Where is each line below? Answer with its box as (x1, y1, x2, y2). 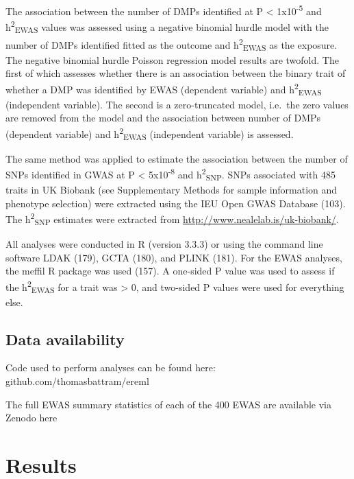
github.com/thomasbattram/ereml (5, 374, 149, 388)
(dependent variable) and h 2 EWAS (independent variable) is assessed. (5, 124, 294, 143)
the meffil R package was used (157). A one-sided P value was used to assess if (5, 264, 335, 278)
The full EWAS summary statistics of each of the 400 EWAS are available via (5, 397, 331, 411)
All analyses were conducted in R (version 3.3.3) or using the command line (5, 237, 323, 251)
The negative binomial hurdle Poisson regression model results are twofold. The (5, 52, 339, 67)
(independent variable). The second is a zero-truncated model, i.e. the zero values (5, 97, 349, 111)
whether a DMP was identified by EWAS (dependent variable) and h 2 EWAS (5, 80, 322, 98)
